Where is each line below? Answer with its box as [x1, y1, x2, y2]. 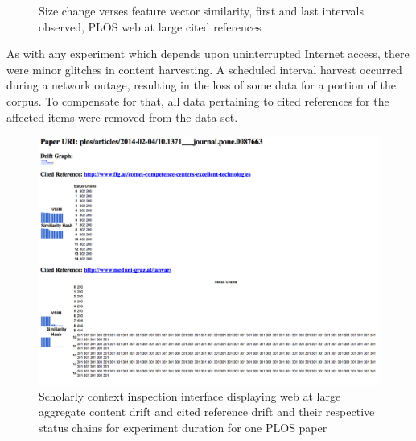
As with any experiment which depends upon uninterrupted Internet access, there [6, 45, 410, 62]
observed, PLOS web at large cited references [39, 18, 262, 35]
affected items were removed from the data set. [6, 108, 238, 125]
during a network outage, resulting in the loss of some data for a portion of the [6, 77, 396, 94]
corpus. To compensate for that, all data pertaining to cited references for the [6, 92, 389, 109]
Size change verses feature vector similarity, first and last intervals [39, 2, 364, 19]
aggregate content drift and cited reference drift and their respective [39, 403, 375, 420]
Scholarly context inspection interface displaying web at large [39, 387, 341, 404]
